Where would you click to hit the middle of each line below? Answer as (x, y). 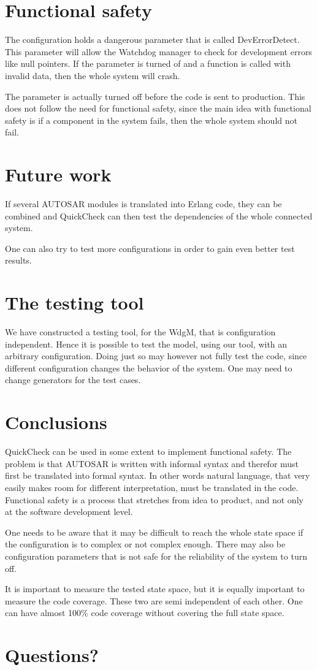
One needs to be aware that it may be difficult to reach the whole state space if (154, 532)
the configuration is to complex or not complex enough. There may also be (145, 544)
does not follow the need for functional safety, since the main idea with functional (158, 108)
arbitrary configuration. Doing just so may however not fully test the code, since (156, 356)
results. (18, 260)
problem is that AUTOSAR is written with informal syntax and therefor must (152, 463)
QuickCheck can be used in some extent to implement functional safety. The (148, 451)
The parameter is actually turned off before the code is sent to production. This (155, 96)
